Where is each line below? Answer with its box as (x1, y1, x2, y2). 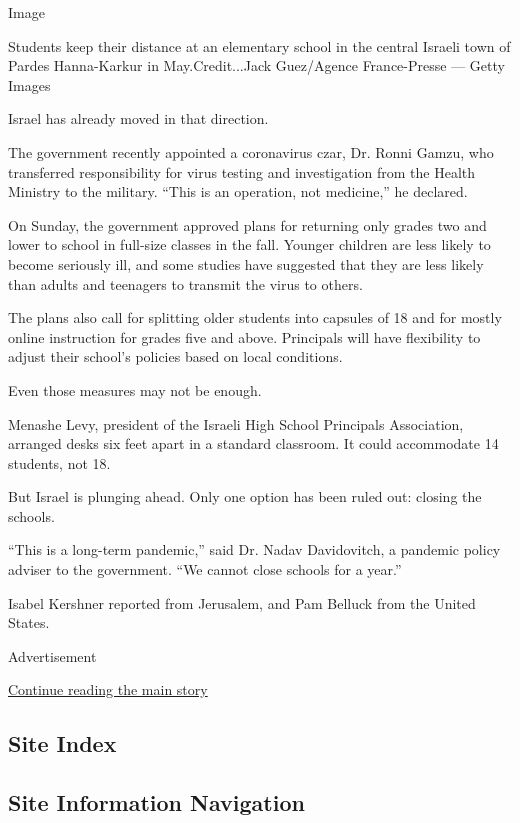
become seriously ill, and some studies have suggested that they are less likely (8, 253, 484, 274)
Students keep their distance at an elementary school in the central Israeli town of (8, 35, 511, 56)
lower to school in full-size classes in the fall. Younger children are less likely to (8, 234, 491, 255)
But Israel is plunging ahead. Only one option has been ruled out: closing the (8, 486, 482, 507)
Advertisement (8, 645, 97, 666)
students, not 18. (8, 452, 111, 473)
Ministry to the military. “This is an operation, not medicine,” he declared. (8, 181, 468, 202)
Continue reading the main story (8, 679, 208, 700)
